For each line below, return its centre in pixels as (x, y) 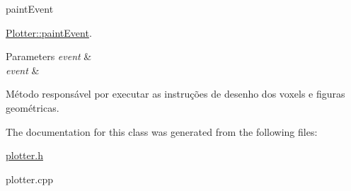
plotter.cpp (29, 179)
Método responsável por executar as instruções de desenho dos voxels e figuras (175, 94)
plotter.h (24, 155)
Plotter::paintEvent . (49, 32)
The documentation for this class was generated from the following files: (162, 131)
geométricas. (33, 107)
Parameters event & (49, 56)
